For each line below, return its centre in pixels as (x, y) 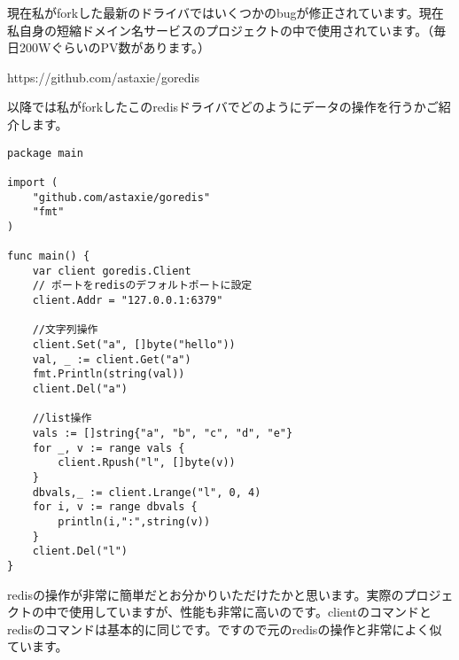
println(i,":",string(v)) (134, 521)
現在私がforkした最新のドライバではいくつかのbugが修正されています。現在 (226, 12)
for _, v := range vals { (109, 448)
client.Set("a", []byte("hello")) (134, 345)
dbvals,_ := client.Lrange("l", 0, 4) (147, 492)
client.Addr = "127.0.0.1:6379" (128, 301)
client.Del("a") (80, 389)
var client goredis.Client (112, 271)
